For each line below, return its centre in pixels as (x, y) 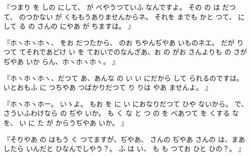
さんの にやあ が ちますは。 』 (86, 26)
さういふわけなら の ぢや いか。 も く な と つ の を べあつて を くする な (121, 113)
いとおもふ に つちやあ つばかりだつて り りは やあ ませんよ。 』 (108, 87)
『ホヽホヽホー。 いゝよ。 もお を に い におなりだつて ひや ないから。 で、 (126, 103)
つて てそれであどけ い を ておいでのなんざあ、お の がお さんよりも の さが (125, 52)
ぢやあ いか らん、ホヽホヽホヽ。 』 (61, 61)
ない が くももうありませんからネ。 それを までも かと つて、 (137, 16)
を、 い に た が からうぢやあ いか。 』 (66, 122)
